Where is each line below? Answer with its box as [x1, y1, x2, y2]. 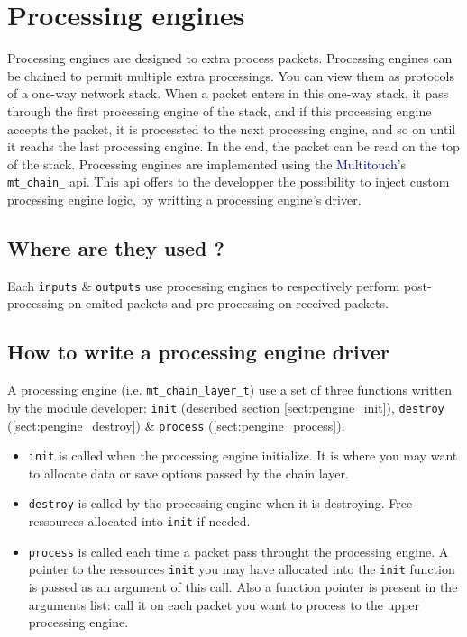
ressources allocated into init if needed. [28, 512, 251, 531]
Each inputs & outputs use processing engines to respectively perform [7, 276, 400, 295]
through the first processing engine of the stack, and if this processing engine [7, 101, 432, 120]
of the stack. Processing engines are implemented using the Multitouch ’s [7, 154, 407, 173]
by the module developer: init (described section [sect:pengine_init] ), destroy [7, 397, 444, 416]
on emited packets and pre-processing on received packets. [68, 294, 389, 313]
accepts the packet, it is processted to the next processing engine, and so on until [7, 119, 456, 138]
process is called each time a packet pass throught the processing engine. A [28, 541, 449, 560]
